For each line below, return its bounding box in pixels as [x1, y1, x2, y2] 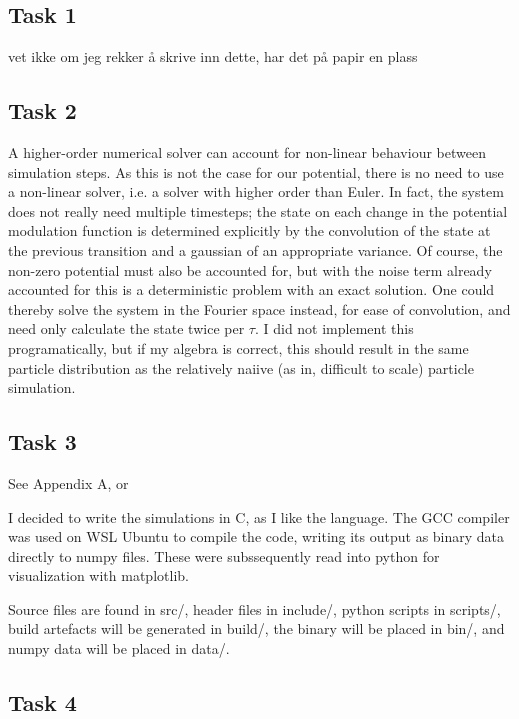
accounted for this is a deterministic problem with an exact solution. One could [8, 279, 495, 300]
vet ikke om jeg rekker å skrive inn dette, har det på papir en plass [8, 46, 418, 67]
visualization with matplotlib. [8, 565, 189, 586]
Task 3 [8, 426, 77, 457]
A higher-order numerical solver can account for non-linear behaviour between [8, 142, 486, 162]
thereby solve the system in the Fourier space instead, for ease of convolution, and [8, 298, 511, 319]
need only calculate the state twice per [8, 318, 245, 339]
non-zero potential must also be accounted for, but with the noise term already [8, 259, 492, 280]
